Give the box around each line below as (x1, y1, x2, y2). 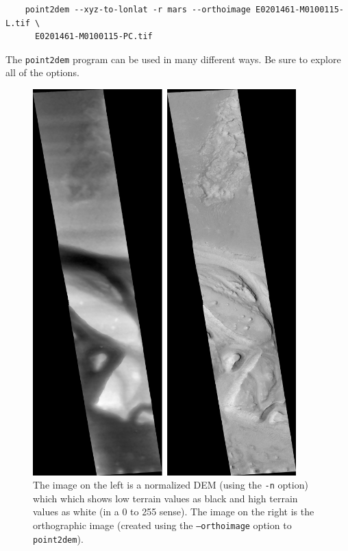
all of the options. (5, 65, 79, 80)
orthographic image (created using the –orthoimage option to (33, 518, 292, 532)
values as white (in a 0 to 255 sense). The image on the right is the (33, 504, 314, 519)
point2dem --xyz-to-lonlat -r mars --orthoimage (25, 5, 251, 14)
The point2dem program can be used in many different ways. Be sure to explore (5, 51, 341, 66)
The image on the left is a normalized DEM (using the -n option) (33, 478, 308, 492)
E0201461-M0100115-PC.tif (34, 32, 153, 42)
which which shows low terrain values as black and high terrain (33, 491, 298, 505)
